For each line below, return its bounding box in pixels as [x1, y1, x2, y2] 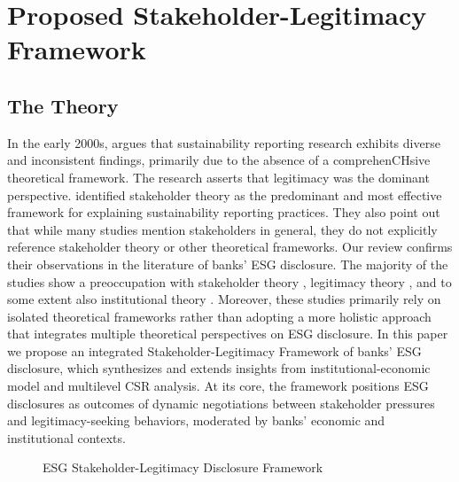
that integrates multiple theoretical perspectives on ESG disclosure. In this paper [7, 324, 448, 343]
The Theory [7, 91, 119, 119]
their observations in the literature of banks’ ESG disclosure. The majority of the [7, 254, 448, 273]
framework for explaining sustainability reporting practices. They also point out [7, 203, 440, 222]
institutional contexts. [7, 428, 126, 447]
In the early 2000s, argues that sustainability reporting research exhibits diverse [7, 133, 440, 152]
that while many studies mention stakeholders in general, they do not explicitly [7, 220, 438, 238]
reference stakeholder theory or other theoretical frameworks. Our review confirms [7, 237, 453, 256]
